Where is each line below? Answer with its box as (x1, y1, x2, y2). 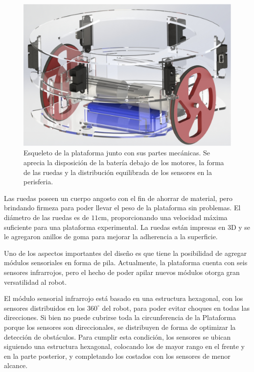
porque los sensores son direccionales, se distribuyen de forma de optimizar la (4, 322, 236, 332)
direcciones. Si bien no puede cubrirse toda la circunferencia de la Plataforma (4, 312, 236, 322)
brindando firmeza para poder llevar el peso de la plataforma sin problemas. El (4, 202, 241, 213)
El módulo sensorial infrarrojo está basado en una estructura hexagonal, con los (4, 293, 243, 303)
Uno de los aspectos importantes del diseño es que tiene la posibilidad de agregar (4, 248, 247, 258)
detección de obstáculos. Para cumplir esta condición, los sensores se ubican (4, 331, 231, 342)
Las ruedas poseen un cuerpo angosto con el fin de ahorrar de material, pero (4, 193, 233, 203)
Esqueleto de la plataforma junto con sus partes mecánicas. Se (23, 148, 210, 158)
